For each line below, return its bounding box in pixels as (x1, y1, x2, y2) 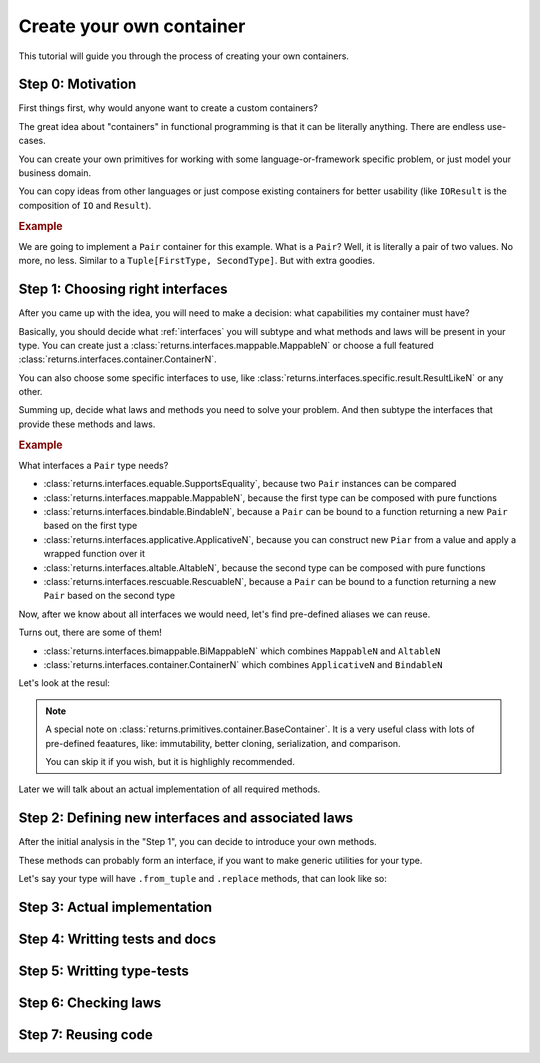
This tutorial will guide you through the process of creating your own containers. (18, 50, 350, 62)
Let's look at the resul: (18, 677, 110, 689)
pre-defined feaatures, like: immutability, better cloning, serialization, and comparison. (45, 737, 401, 749)
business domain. (18, 167, 92, 179)
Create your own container (18, 15, 246, 37)
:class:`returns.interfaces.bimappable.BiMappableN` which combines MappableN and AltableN (43, 645, 441, 657)
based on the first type (43, 520, 138, 532)
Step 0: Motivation (18, 76, 137, 93)
